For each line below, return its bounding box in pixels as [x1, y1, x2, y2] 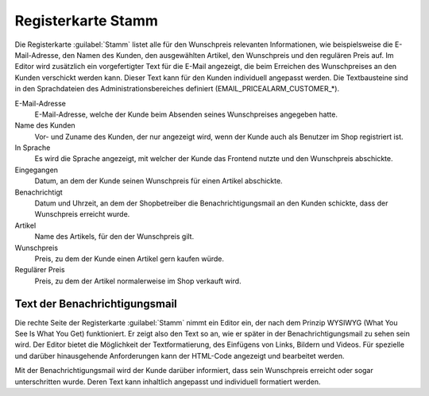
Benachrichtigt [14, 187, 63, 197]
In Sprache [14, 143, 51, 152]
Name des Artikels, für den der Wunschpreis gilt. [34, 232, 195, 241]
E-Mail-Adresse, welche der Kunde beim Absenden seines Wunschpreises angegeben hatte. [34, 110, 338, 119]
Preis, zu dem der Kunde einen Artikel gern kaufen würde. [34, 254, 225, 263]
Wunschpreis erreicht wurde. [34, 210, 130, 219]
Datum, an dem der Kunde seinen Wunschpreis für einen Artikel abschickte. [34, 176, 283, 186]
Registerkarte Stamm [14, 12, 159, 29]
